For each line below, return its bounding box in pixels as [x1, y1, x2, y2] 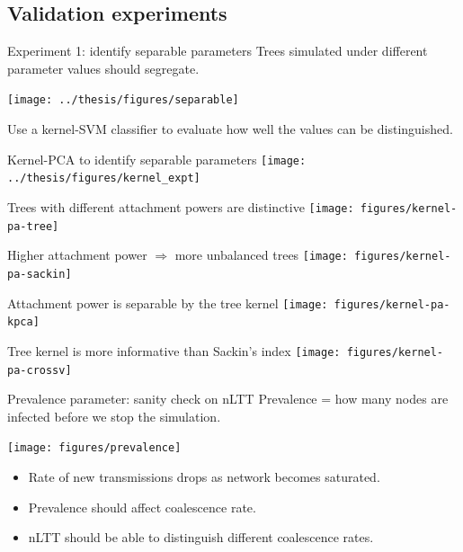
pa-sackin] [7, 267, 72, 280]
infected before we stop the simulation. [7, 406, 221, 425]
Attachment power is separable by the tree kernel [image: [7, 293, 328, 312]
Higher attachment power [7, 245, 147, 264]
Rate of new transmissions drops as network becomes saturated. [28, 467, 380, 486]
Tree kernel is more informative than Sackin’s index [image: [7, 341, 341, 360]
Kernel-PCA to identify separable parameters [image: [7, 149, 307, 168]
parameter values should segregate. [7, 58, 200, 77]
